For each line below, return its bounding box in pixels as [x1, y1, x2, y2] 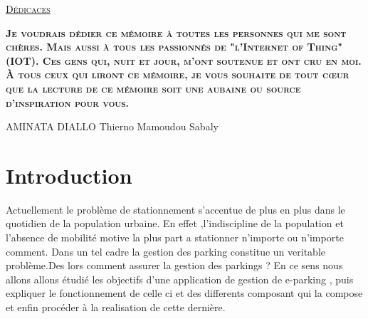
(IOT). [6, 53, 39, 68]
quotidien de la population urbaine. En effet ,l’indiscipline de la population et [6, 216, 344, 231]
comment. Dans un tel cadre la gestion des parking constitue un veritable [6, 244, 325, 258]
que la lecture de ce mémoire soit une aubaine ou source [6, 80, 301, 95]
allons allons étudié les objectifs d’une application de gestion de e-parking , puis [6, 271, 354, 286]
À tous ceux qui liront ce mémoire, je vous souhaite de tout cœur [6, 67, 349, 82]
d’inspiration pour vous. [6, 95, 130, 110]
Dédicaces [6, 1, 51, 16]
